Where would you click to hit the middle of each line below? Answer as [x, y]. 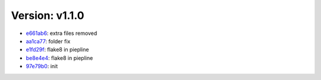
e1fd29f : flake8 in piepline [57, 50]
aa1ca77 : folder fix [48, 41]
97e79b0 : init [42, 66]
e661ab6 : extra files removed [62, 33]
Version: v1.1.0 [48, 15]
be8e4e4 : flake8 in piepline [59, 58]
